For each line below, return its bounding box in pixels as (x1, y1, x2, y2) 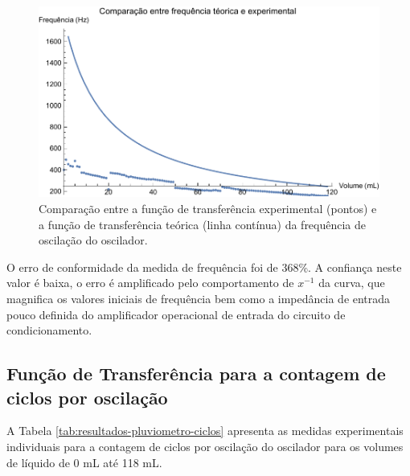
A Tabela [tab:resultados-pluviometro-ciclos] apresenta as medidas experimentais (6, 422, 404, 439)
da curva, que (318, 274, 385, 291)
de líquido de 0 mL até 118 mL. (6, 453, 162, 470)
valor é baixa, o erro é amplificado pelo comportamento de (6, 274, 294, 291)
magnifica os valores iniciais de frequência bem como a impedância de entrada (6, 289, 391, 306)
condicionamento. (6, 322, 92, 339)
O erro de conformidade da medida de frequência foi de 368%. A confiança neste (6, 258, 402, 275)
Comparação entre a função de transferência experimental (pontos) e (39, 200, 377, 216)
